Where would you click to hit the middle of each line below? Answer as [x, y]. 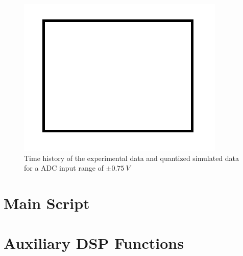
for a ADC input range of [64, 168]
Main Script [47, 203]
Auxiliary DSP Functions [94, 243]
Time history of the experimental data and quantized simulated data [132, 158]
